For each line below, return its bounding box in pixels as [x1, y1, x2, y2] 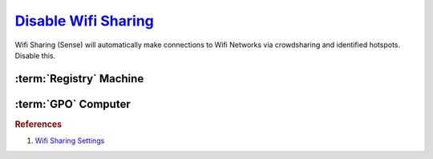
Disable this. [14, 50, 56, 60]
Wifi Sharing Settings [34, 136, 105, 145]
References [14, 118, 63, 129]
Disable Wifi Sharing [14, 12, 154, 30]
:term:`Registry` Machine [14, 72, 144, 85]
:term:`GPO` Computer [14, 97, 132, 111]
